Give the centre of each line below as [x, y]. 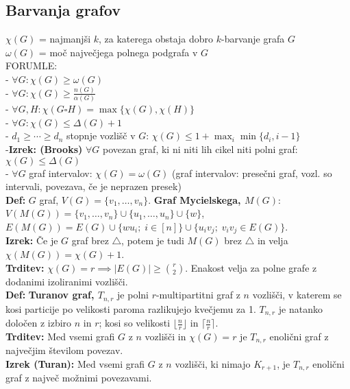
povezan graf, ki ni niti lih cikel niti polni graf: [200, 149]
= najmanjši [65, 39]
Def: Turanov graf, [50, 295]
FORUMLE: [32, 66]
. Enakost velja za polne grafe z [251, 267]
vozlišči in [165, 336]
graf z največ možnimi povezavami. [79, 378]
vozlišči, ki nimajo [213, 363]
